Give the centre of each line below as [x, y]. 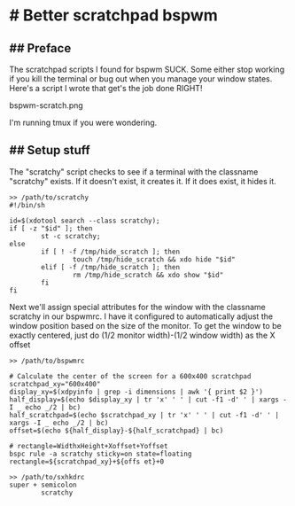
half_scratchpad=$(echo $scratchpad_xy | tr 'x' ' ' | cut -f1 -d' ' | [144, 415]
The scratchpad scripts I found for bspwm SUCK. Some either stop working [147, 69]
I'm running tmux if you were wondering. [83, 122]
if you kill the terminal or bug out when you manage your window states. [141, 79]
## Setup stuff [50, 150]
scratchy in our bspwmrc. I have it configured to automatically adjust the [141, 316]
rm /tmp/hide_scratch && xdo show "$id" [148, 275]
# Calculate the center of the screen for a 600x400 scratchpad [130, 376]
